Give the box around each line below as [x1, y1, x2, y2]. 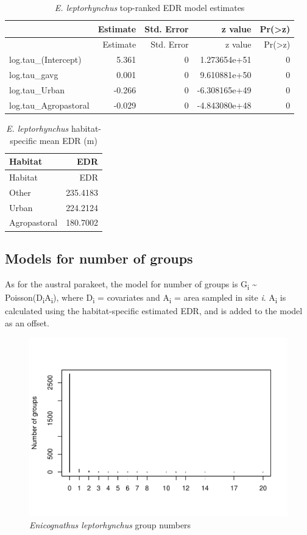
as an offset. [5, 316, 49, 329]
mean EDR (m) [39, 134, 97, 146]
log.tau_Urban [9, 83, 65, 96]
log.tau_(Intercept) [9, 53, 82, 66]
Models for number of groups [5, 248, 193, 267]
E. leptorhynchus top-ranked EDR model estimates [54, 1, 245, 13]
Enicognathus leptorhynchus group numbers [29, 519, 191, 531]
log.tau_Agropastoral [9, 98, 90, 111]
